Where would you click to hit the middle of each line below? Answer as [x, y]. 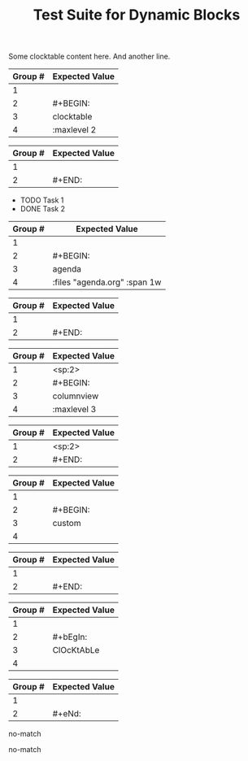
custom [67, 524]
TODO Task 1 [42, 200]
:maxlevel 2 [74, 130]
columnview [76, 396]
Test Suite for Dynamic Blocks [137, 15]
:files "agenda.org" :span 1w [107, 282]
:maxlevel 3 [74, 410]
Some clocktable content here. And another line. [89, 57]
